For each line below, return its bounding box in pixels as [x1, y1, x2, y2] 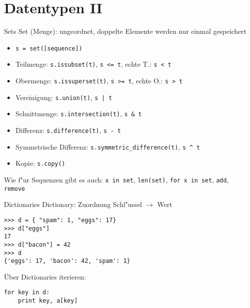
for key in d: [4, 289, 50, 296]
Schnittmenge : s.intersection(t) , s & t [15, 108, 142, 119]
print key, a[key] [18, 297, 78, 305]
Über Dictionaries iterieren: [4, 271, 86, 282]
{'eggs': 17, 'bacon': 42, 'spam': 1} [4, 257, 130, 265]
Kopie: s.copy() [15, 158, 66, 168]
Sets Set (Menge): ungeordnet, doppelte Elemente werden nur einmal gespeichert [4, 26, 247, 36]
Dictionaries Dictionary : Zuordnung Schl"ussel [4, 199, 142, 209]
